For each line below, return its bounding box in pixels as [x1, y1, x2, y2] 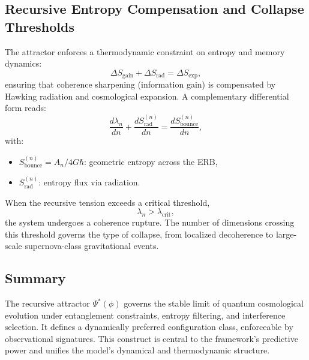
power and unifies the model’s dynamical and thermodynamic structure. [5, 344, 270, 356]
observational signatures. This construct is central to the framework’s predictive [5, 332, 298, 344]
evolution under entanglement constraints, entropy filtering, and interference [5, 308, 286, 321]
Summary [5, 269, 66, 287]
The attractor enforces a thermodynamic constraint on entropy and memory [5, 45, 285, 58]
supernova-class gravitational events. [25, 239, 159, 252]
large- [275, 227, 297, 240]
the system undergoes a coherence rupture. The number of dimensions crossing [5, 216, 295, 229]
